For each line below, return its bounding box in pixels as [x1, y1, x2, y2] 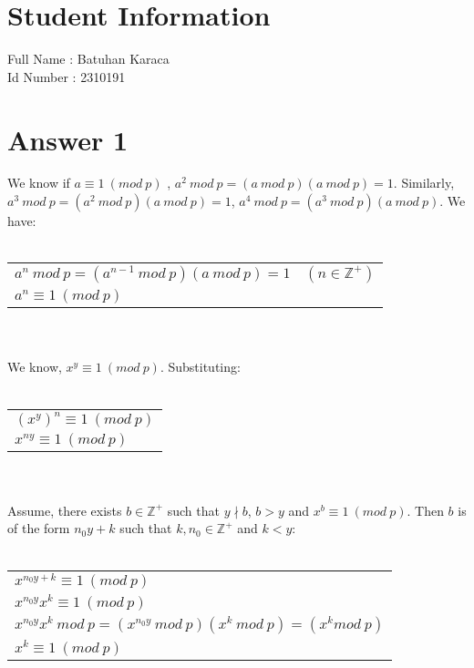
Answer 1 [7, 120, 129, 158]
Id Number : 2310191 [7, 67, 126, 86]
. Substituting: [160, 357, 241, 376]
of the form [7, 519, 70, 538]
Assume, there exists [7, 500, 122, 519]
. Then [407, 500, 444, 519]
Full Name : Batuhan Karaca [7, 49, 170, 68]
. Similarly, [393, 173, 455, 192]
